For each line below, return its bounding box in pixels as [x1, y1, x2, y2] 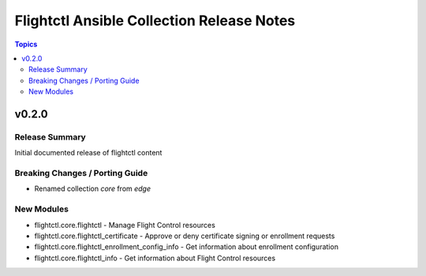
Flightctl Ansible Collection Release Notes [14, 12, 296, 29]
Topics [14, 39, 38, 49]
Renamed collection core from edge [34, 184, 151, 193]
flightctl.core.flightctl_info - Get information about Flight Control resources [34, 253, 276, 263]
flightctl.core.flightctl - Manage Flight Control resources [34, 220, 216, 229]
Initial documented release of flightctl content [14, 148, 163, 158]
